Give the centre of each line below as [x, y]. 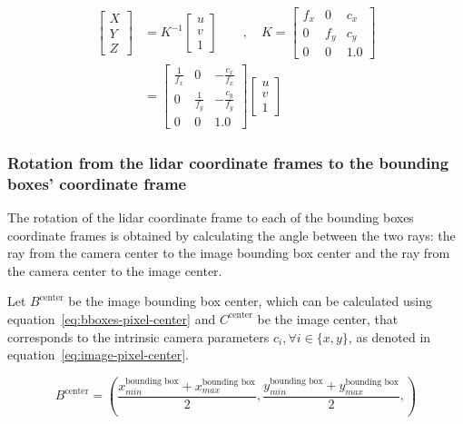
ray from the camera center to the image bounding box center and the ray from [229, 253]
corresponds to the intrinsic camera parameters [138, 336]
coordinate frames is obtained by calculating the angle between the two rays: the [231, 235]
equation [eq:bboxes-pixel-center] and [112, 318]
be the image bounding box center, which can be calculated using [250, 301]
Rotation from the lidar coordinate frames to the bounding [228, 162]
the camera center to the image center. [115, 270]
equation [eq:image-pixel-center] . [98, 355]
